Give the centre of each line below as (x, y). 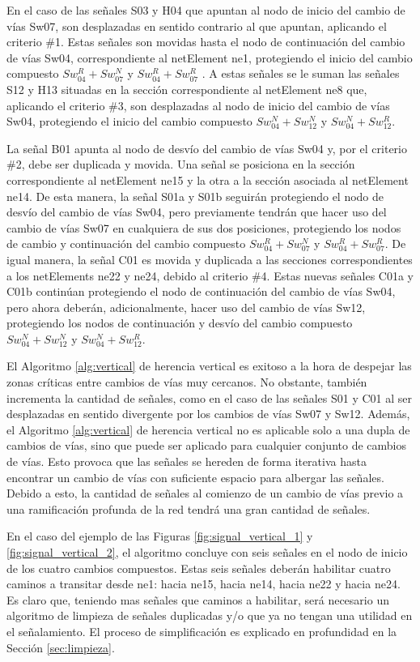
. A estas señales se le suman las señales (301, 73)
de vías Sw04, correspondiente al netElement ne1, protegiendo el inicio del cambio (210, 57)
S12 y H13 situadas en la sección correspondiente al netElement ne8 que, (187, 89)
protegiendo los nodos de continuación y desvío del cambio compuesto (180, 323)
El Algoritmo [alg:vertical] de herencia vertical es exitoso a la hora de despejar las (209, 366)
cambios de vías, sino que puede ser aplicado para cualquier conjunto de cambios (206, 445)
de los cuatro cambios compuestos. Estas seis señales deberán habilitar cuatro (199, 568)
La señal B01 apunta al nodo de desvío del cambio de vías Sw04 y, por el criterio (207, 148)
